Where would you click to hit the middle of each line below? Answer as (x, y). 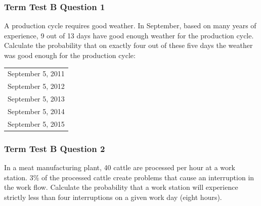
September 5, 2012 (36, 86)
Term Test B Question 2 (55, 148)
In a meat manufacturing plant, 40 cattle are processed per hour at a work (120, 167)
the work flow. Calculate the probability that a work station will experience (121, 187)
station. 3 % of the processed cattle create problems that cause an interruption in (129, 177)
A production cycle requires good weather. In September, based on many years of (130, 25)
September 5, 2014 (36, 111)
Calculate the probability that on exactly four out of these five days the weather (128, 45)
